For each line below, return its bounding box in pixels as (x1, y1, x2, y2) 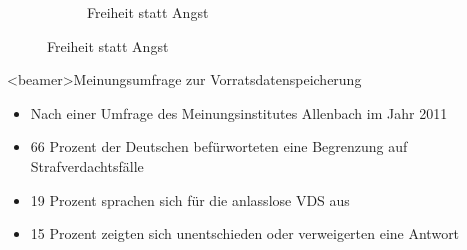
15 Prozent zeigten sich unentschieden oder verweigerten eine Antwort (30, 223, 460, 244)
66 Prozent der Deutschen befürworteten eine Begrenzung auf (30, 136, 408, 157)
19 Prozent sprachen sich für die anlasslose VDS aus (30, 189, 350, 210)
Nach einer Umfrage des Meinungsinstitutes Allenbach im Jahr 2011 (30, 102, 448, 123)
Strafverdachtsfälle (30, 155, 144, 176)
